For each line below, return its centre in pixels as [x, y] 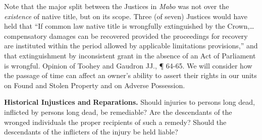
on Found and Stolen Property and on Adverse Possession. [95, 85]
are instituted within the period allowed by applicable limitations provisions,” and [131, 46]
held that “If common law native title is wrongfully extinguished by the [115, 26]
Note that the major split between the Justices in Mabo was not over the [117, 6]
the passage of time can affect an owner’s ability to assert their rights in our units [130, 75]
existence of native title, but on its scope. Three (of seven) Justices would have [126, 16]
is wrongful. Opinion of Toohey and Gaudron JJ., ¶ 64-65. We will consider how [128, 65]
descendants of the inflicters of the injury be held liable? [91, 132]
